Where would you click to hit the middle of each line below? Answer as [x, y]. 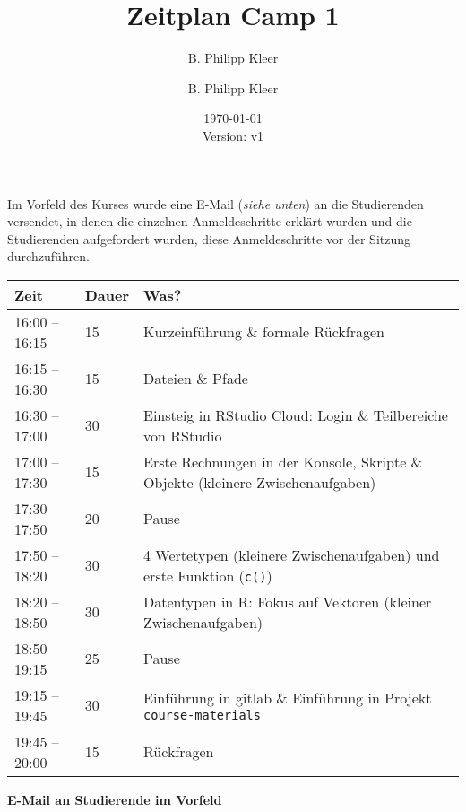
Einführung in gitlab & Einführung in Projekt [288, 698]
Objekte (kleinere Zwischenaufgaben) [260, 482]
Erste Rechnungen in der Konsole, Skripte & [283, 461]
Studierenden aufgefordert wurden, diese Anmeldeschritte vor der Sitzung [209, 238]
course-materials [202, 716]
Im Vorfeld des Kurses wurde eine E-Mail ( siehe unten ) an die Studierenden [216, 203]
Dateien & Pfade [196, 379]
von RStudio [183, 435]
